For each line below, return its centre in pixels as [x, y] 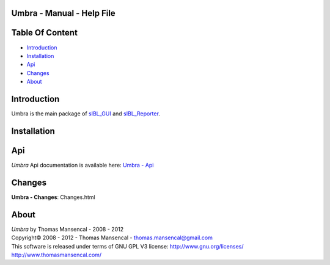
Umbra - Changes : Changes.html [53, 197]
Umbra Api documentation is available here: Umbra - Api [82, 165]
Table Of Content [44, 33]
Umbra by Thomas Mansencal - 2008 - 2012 [68, 229]
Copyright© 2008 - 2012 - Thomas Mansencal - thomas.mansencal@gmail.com [112, 238]
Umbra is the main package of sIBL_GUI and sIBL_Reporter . [86, 114]
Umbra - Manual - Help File [63, 13]
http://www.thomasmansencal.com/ [57, 255]
